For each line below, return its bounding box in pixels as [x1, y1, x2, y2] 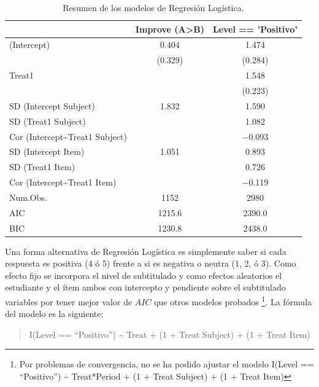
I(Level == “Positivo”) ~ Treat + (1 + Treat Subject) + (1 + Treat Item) [29, 327, 310, 340]
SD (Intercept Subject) [9, 99, 95, 112]
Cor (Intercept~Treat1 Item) [9, 176, 117, 189]
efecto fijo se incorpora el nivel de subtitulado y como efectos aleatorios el [5, 268, 282, 281]
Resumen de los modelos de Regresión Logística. [63, 1, 244, 14]
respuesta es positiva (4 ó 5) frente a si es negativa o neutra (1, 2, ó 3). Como [5, 257, 296, 270]
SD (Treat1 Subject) [9, 114, 86, 127]
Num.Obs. [9, 190, 47, 203]
